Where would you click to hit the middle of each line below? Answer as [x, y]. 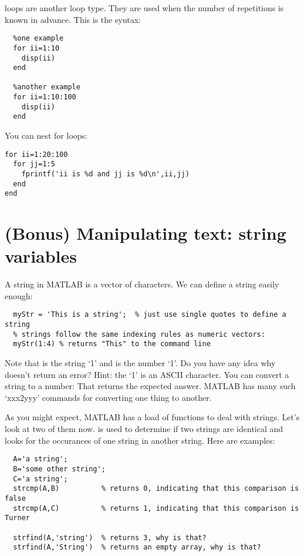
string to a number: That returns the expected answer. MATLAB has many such [150, 386]
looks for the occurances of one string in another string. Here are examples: [140, 440]
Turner [17, 518]
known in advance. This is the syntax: [73, 19]
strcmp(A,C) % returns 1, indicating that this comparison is [156, 508]
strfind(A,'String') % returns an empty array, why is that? [137, 547]
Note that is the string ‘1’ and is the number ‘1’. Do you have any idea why [140, 363]
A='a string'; [40, 459]
